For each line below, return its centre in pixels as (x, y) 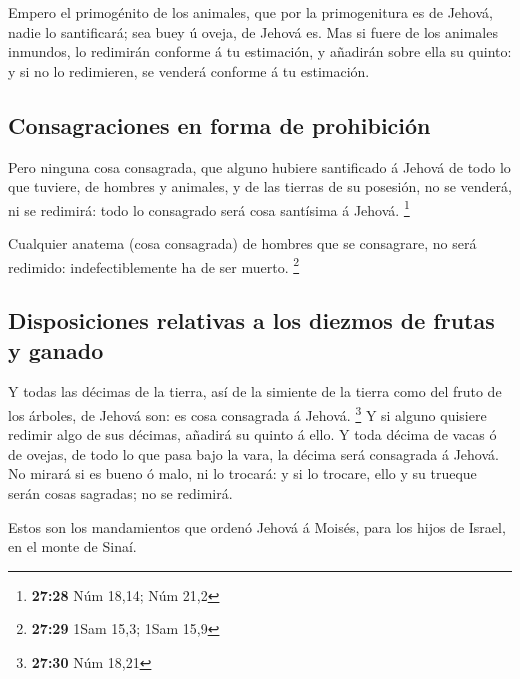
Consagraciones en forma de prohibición (219, 124)
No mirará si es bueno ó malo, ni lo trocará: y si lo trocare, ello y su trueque (242, 473)
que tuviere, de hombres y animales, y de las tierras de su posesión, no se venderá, (260, 186)
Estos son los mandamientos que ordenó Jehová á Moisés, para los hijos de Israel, (257, 526)
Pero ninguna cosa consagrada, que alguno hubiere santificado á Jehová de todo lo (259, 166)
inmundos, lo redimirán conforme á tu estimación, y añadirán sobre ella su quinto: (260, 51)
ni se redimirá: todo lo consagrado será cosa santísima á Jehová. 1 (209, 208)
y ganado (56, 349)
